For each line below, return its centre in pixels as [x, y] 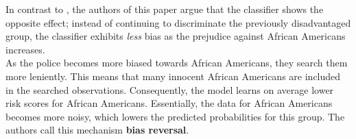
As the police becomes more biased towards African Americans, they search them [177, 63]
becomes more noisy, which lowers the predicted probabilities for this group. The [175, 116]
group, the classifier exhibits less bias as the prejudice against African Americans [176, 36]
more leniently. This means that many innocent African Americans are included [173, 76]
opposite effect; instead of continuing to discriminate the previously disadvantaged [178, 22]
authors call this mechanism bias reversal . [97, 130]
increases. [25, 49]
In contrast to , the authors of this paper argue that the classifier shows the [165, 9]
